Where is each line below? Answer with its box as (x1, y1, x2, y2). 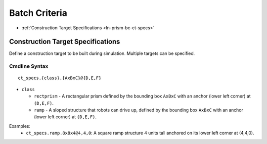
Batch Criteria (9, 7, 68, 18)
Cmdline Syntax (9, 63, 48, 70)
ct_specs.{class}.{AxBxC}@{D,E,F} (18, 75, 101, 81)
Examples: (9, 123, 31, 129)
